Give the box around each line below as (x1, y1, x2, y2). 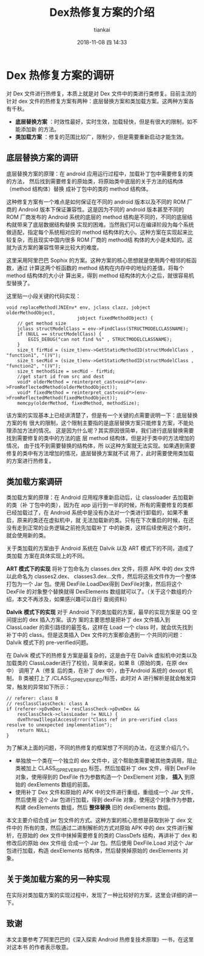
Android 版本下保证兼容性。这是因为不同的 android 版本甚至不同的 (18, 205, 184, 213)
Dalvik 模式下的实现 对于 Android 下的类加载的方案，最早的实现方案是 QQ (6, 608, 191, 616)
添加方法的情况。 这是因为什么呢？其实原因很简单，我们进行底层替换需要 (11, 427, 194, 434)
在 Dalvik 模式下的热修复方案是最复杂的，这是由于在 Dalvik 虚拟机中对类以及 (6, 652, 197, 659)
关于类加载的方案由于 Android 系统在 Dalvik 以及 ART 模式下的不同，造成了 (6, 545, 194, 552)
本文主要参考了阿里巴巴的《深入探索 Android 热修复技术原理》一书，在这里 (6, 935, 194, 943)
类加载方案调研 (6, 476, 63, 487)
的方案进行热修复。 (6, 457, 55, 464)
